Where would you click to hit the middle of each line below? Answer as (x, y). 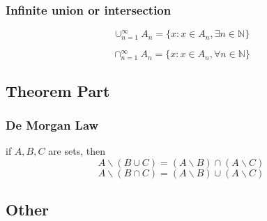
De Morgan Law (52, 124)
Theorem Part (58, 90)
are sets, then (77, 151)
